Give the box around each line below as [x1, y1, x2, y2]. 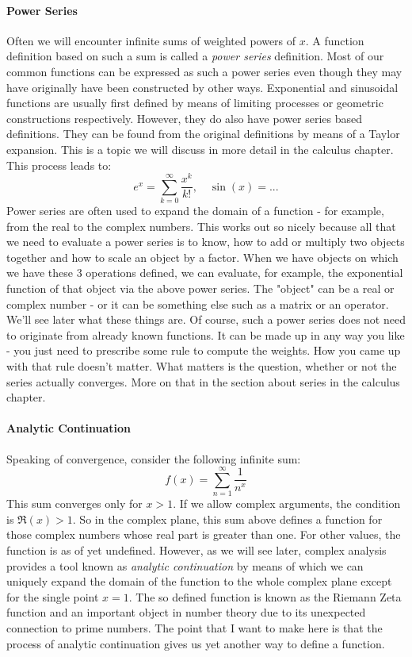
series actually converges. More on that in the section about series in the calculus [6, 373, 400, 390]
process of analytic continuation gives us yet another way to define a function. [6, 635, 385, 651]
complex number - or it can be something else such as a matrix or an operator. [6, 295, 389, 312]
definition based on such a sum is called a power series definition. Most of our [6, 48, 384, 64]
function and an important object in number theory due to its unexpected [6, 604, 366, 620]
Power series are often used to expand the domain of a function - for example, [6, 202, 384, 219]
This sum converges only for [6, 495, 143, 512]
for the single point [6, 588, 99, 605]
